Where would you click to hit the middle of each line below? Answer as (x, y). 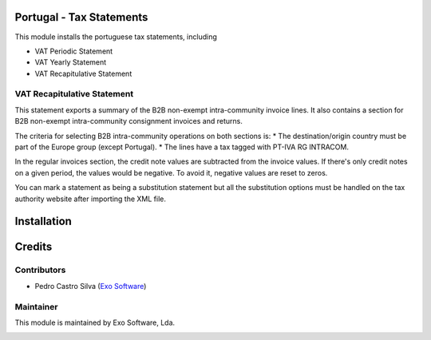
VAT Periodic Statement (74, 51)
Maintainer (36, 306)
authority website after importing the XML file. (91, 199)
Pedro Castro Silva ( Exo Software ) (91, 286)
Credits (34, 247)
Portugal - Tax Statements (81, 17)
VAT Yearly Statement (71, 62)
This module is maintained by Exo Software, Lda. (95, 322)
